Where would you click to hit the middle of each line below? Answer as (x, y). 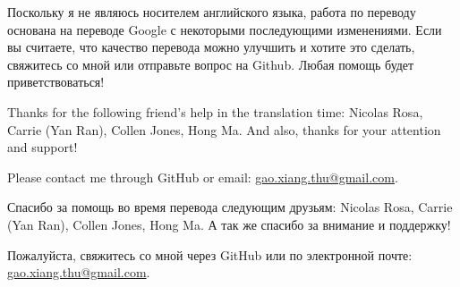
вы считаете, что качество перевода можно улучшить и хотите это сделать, (211, 47)
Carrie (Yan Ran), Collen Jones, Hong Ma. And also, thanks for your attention (224, 129)
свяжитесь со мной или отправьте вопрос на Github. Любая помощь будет (211, 64)
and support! (43, 147)
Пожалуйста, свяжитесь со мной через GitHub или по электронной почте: (210, 254)
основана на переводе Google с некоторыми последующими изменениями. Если (225, 29)
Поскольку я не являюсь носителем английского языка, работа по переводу (212, 12)
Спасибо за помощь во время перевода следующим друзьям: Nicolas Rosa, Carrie (230, 207)
